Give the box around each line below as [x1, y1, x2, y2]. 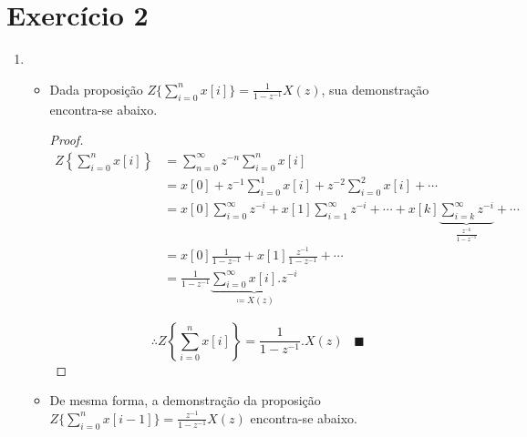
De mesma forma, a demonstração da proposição [49, 391, 321, 410]
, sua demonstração [321, 79, 429, 98]
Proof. [49, 130, 84, 149]
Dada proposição [49, 79, 143, 98]
